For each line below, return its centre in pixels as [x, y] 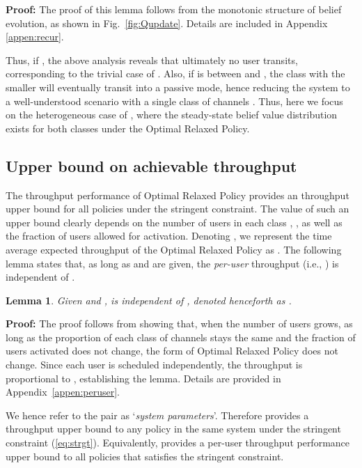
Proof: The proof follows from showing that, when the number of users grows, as [179, 323]
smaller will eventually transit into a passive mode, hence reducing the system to [178, 87]
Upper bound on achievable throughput [151, 165]
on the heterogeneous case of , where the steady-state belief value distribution [172, 115]
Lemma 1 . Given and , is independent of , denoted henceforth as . [149, 300]
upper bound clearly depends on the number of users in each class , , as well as [174, 222]
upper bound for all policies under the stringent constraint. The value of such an [178, 209]
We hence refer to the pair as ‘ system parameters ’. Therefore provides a [157, 415]
